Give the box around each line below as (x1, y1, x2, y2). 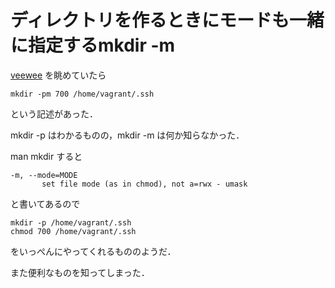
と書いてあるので (10, 197, 81, 210)
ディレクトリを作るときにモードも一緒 (10, 9, 325, 32)
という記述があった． (10, 107, 98, 120)
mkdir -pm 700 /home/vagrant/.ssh (10, 89, 155, 99)
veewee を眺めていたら (10, 69, 107, 81)
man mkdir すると (10, 150, 83, 162)
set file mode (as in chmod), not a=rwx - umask (41, 179, 248, 189)
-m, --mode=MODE (10, 170, 78, 180)
